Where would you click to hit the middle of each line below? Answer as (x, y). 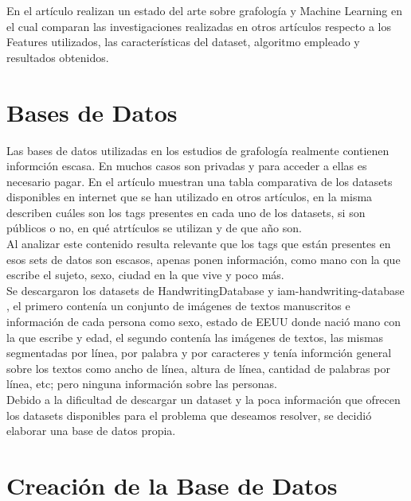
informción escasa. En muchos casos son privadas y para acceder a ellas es (187, 166)
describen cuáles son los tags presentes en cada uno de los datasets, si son (186, 212)
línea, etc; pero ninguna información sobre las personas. (142, 384)
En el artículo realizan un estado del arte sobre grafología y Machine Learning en (205, 10)
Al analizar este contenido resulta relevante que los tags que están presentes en (199, 244)
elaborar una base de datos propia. (91, 431)
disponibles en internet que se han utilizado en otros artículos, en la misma (190, 197)
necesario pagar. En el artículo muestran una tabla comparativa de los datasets (200, 181)
